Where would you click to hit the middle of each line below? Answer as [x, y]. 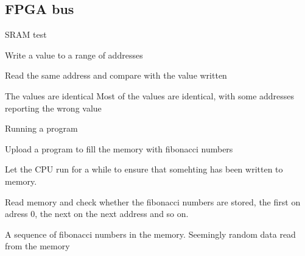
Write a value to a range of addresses [74, 55]
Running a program [41, 128]
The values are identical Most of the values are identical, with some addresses [150, 95]
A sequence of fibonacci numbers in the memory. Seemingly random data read [150, 234]
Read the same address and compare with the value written [116, 75]
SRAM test [26, 34]
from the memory [37, 246]
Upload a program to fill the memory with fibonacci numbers [119, 148]
